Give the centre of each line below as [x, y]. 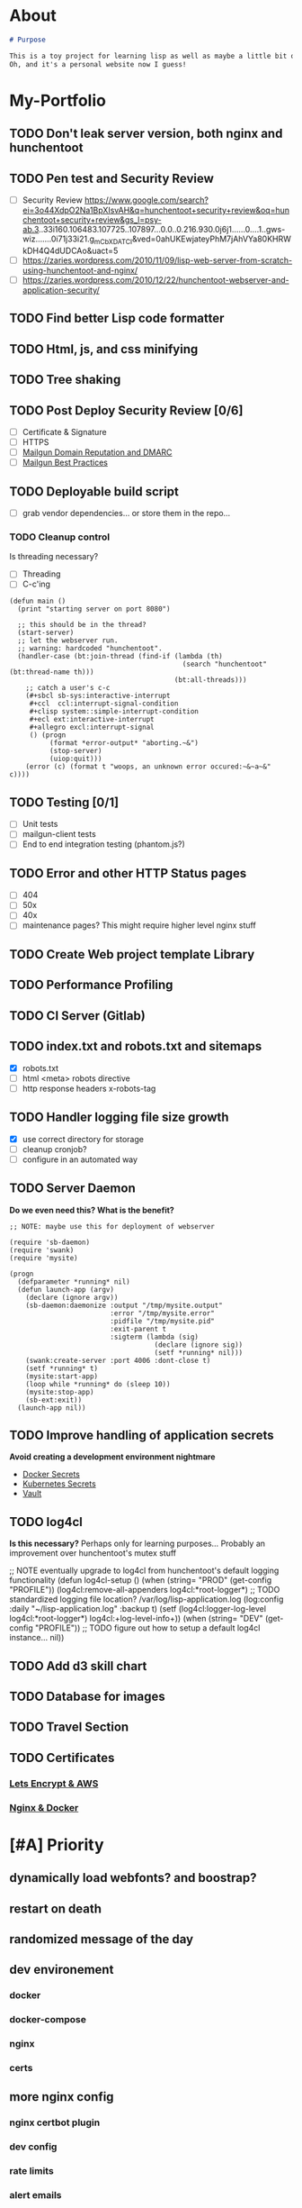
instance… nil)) [37, 1638]
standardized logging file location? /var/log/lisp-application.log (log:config [147, 1599]
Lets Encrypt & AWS [54, 1783]
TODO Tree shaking [65, 380]
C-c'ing [36, 584]
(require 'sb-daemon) [50, 1242]
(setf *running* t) [62, 1368]
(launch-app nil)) [52, 1408]
